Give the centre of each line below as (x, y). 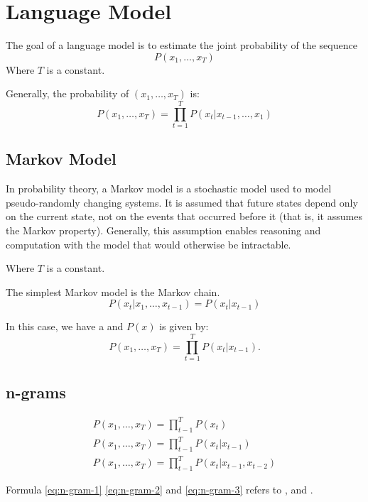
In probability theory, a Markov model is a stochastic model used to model (169, 189)
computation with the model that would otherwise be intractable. (148, 244)
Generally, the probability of (67, 93)
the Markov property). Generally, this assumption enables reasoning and (163, 230)
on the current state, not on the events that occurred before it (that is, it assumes (184, 216)
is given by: (184, 326)
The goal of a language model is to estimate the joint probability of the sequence (182, 45)
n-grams (36, 392)
